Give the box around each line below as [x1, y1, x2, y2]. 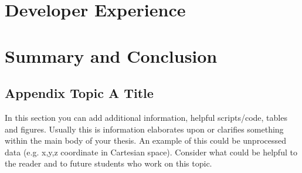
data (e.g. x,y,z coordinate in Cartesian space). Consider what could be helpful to [5, 145, 297, 158]
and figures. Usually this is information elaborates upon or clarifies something [5, 123, 284, 135]
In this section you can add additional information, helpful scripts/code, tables [5, 111, 287, 123]
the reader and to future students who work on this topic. [5, 157, 212, 169]
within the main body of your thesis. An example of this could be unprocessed [5, 134, 286, 147]
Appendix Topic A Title [5, 84, 154, 102]
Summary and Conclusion [5, 43, 218, 67]
